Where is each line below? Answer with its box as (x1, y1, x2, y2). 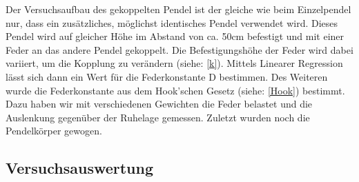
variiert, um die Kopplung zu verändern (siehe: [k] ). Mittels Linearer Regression (6, 56, 343, 70)
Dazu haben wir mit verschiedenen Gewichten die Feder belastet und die (6, 97, 313, 111)
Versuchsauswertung (6, 157, 154, 179)
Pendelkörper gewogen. (6, 123, 102, 138)
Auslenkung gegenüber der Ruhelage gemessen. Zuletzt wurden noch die (6, 110, 310, 124)
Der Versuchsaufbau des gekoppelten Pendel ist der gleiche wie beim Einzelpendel (6, 2, 351, 16)
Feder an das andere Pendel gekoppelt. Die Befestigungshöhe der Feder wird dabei (6, 42, 353, 57)
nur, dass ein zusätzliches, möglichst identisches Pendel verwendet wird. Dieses (6, 15, 338, 30)
